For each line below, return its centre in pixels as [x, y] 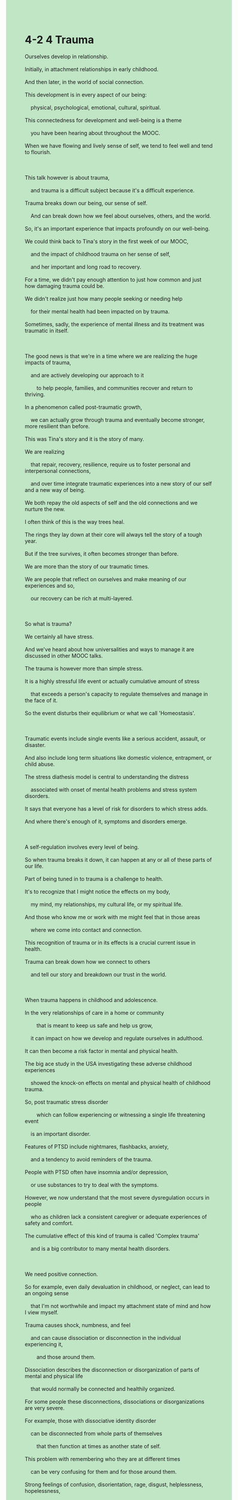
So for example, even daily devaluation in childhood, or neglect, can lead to [118, 1286]
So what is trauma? [48, 623]
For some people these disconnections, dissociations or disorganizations [115, 1402]
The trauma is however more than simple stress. [84, 668]
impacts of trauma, [48, 362]
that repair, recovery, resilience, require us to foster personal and [110, 464]
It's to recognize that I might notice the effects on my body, [97, 892]
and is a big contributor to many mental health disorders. [100, 1249]
